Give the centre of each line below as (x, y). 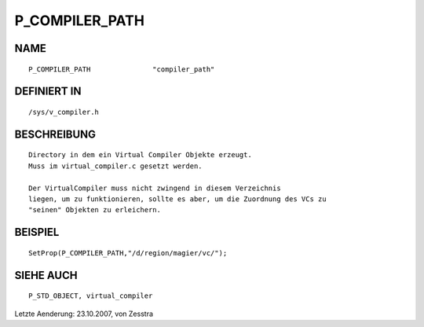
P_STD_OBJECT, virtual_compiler (91, 296)
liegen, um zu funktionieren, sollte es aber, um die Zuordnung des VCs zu (177, 199)
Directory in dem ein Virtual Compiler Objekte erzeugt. (141, 155)
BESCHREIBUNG (55, 134)
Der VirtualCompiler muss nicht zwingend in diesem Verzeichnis (155, 188)
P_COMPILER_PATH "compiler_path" (122, 69)
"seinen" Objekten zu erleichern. (95, 210)
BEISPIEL (37, 232)
